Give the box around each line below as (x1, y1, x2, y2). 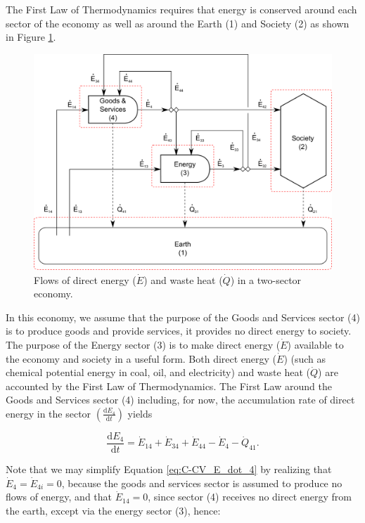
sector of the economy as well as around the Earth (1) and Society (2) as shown (6, 15, 350, 30)
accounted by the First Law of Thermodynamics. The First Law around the (6, 378, 332, 393)
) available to (287, 337, 344, 351)
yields (127, 406, 153, 420)
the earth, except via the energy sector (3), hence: (6, 503, 221, 517)
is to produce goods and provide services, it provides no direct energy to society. (6, 323, 352, 338)
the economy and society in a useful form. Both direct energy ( (6, 351, 277, 366)
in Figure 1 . (6, 30, 56, 44)
